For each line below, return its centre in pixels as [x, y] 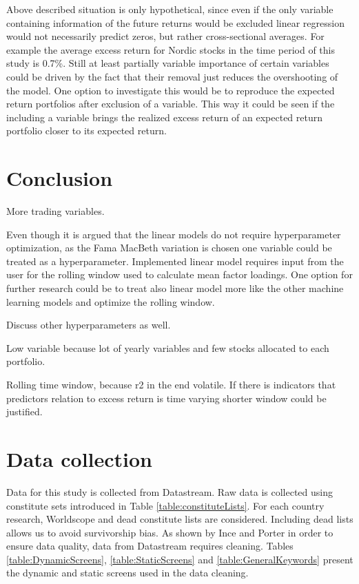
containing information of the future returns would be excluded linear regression [175, 22]
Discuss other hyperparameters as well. [89, 325]
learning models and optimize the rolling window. [111, 301]
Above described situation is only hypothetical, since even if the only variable [170, 9]
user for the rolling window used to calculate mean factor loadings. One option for [179, 274]
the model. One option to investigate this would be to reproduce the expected [171, 90]
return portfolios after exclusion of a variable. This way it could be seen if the [171, 104]
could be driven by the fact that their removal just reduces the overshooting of [172, 76]
